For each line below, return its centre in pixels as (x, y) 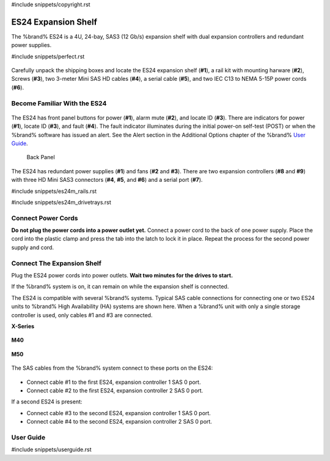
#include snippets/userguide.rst (51, 449)
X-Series (23, 326)
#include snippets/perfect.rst (48, 56)
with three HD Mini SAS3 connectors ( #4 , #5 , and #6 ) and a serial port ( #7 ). (107, 180)
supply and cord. (33, 247)
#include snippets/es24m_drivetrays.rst (61, 202)
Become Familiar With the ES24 (59, 103)
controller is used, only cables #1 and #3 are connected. (82, 315)
